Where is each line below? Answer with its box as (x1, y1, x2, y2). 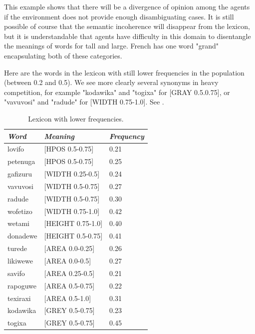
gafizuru (7, 168, 32, 179)
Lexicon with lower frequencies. (28, 113, 124, 123)
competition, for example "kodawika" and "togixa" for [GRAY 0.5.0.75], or (4, 86, 230, 97)
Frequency (109, 130, 144, 141)
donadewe (7, 230, 37, 241)
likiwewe (7, 255, 33, 265)
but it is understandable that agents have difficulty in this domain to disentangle (4, 30, 251, 41)
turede (7, 243, 27, 253)
